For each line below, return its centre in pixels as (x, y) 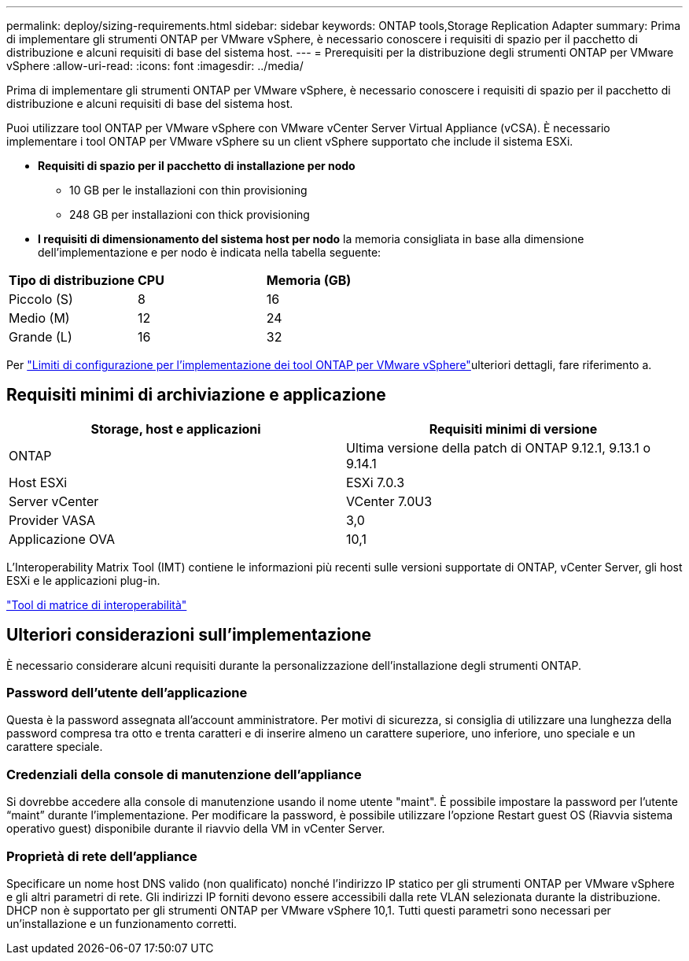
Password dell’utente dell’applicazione (127, 693)
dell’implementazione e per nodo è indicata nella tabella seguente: (210, 252)
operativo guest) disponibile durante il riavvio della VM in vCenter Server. (196, 829)
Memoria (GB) (309, 280)
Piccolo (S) (41, 299)
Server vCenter (54, 501)
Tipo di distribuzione (72, 280)
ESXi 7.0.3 (376, 482)
